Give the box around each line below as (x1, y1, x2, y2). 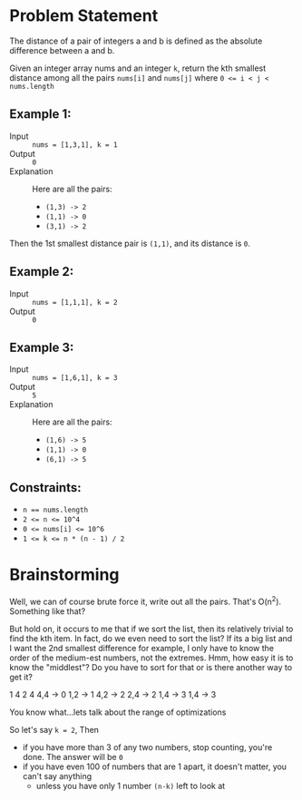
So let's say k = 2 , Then (9, 724, 100, 735)
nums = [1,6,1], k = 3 (32, 374, 118, 383)
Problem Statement (9, 5, 159, 26)
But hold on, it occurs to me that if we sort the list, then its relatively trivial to (9, 623, 294, 634)
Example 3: (9, 339, 74, 355)
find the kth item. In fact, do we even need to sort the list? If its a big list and (9, 632, 293, 644)
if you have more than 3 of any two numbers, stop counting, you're (22, 741, 273, 753)
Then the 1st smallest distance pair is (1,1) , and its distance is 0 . (9, 238, 251, 249)
